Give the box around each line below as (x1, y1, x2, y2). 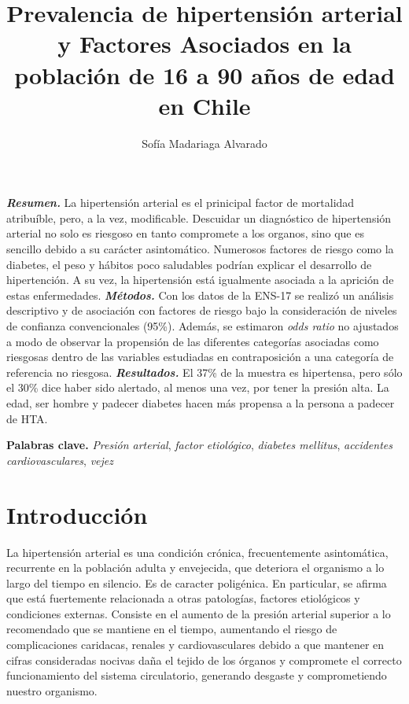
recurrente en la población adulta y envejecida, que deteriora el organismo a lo (6, 559, 385, 576)
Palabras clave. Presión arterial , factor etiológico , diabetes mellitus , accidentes (6, 437, 392, 453)
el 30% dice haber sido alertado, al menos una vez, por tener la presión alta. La (6, 379, 389, 396)
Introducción (6, 498, 148, 530)
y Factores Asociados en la (57, 28, 352, 60)
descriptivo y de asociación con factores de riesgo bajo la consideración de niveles (6, 302, 397, 319)
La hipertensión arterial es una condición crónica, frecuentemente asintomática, (6, 544, 389, 560)
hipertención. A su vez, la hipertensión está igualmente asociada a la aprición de (6, 271, 394, 288)
